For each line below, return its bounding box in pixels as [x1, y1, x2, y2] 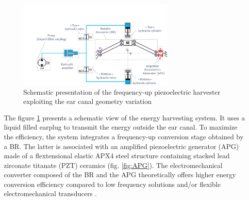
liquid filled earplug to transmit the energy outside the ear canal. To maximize [4, 122, 237, 132]
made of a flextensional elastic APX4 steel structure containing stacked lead [4, 150, 230, 161]
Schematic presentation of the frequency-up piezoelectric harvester [23, 86, 220, 97]
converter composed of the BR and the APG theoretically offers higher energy [4, 169, 236, 180]
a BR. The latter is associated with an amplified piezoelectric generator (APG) [4, 141, 239, 151]
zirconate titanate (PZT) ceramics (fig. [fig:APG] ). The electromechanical [4, 160, 223, 170]
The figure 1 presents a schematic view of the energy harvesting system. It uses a [4, 112, 245, 122]
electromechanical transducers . [4, 188, 97, 199]
